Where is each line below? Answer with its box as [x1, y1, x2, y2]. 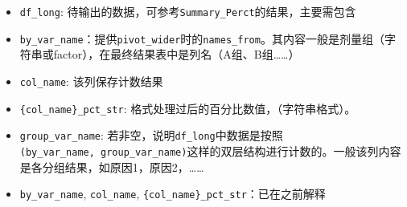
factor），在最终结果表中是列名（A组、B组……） [53, 46, 300, 63]
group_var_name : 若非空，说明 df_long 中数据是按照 [19, 127, 283, 144]
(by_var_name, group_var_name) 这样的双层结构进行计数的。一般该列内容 [19, 142, 401, 159]
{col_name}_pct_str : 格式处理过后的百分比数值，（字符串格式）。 [19, 99, 356, 116]
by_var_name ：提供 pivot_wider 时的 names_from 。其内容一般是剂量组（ [19, 30, 384, 47]
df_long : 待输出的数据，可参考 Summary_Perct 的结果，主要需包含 [19, 3, 356, 19]
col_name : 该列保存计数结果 [19, 72, 163, 89]
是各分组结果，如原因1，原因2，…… [19, 158, 204, 175]
